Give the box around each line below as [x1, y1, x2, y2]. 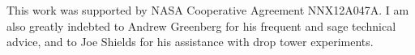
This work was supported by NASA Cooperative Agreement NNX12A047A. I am [6, 2, 409, 18]
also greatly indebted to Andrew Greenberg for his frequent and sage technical [6, 17, 396, 34]
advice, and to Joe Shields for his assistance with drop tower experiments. [6, 33, 374, 50]
